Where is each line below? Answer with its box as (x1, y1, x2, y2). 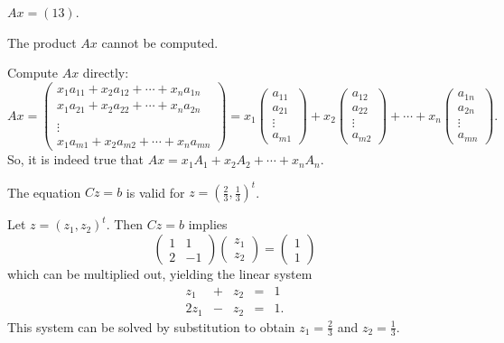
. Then (106, 215, 144, 234)
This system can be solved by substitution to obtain (7, 317, 295, 336)
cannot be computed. (101, 32, 219, 51)
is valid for (126, 182, 185, 201)
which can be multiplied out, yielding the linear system (7, 264, 313, 283)
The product (7, 32, 77, 51)
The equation (7, 182, 81, 201)
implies (188, 215, 228, 234)
